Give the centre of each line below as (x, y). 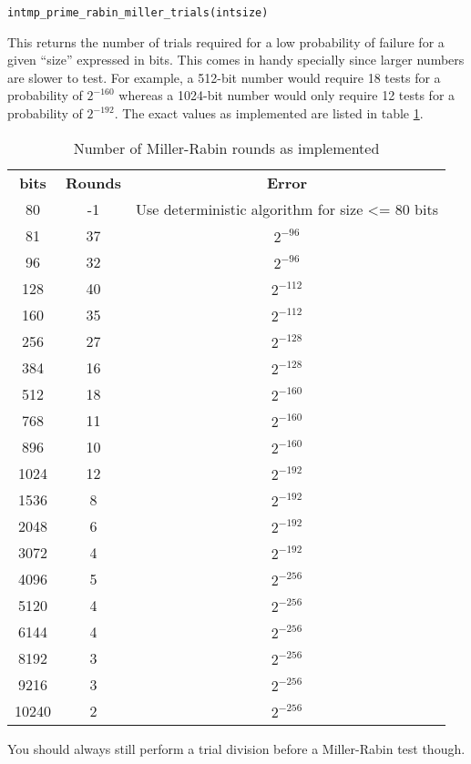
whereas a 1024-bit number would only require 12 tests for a (287, 95)
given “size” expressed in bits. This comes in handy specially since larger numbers (236, 60)
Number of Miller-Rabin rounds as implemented (226, 148)
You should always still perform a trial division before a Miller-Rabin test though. (236, 748)
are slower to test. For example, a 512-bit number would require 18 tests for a (224, 77)
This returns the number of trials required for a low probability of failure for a (226, 41)
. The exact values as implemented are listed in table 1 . (269, 113)
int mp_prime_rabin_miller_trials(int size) (138, 13)
